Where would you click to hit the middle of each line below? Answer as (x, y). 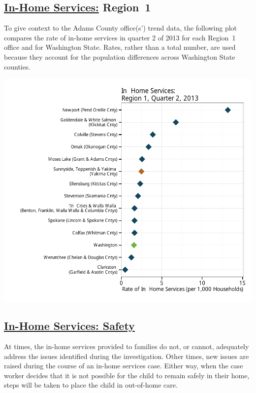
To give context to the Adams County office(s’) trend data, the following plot (121, 28)
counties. (17, 66)
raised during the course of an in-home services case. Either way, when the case (124, 366)
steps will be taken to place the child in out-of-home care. (91, 385)
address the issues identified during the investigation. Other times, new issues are (127, 356)
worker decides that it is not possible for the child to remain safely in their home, (127, 375)
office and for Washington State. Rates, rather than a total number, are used (120, 47)
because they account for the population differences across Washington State (120, 56)
